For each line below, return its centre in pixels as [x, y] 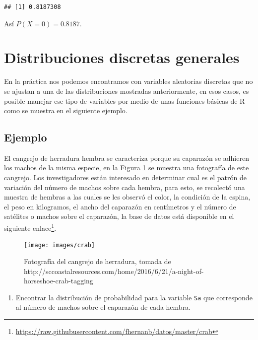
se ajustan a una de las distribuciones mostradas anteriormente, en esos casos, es [127, 91]
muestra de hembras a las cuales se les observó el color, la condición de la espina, [127, 197]
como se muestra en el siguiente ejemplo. [66, 110]
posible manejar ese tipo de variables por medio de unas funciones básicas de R [125, 101]
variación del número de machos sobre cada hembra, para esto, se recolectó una [125, 187]
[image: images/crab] [60, 245]
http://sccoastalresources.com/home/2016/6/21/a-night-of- [114, 271]
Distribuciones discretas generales [122, 57]
